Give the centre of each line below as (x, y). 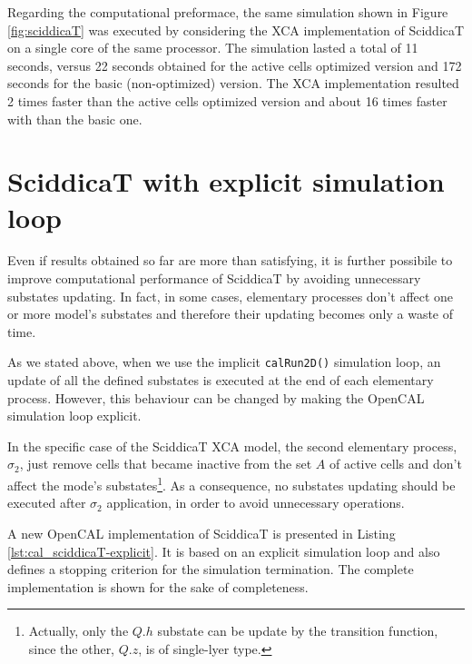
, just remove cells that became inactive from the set (166, 464)
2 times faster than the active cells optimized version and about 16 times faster (227, 100)
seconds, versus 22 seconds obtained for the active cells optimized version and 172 (235, 65)
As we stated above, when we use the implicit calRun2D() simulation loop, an (224, 362)
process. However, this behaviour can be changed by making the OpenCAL (216, 397)
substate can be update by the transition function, (298, 631)
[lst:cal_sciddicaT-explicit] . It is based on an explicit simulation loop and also (224, 551)
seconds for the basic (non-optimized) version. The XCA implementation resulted (233, 83)
